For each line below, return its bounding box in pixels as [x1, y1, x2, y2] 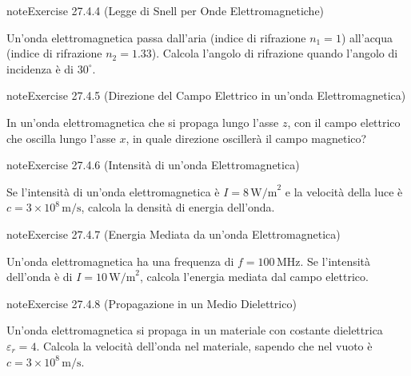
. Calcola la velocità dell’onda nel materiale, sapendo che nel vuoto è [36, 337, 373, 354]
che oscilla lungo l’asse [6, 129, 116, 146]
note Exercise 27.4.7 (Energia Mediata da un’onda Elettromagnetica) [6, 225, 341, 242]
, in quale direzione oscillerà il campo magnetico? [126, 129, 367, 146]
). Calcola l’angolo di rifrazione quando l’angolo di [151, 45, 398, 61]
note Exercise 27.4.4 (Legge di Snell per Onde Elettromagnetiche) [6, 2, 325, 18]
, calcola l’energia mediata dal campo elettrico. [140, 268, 369, 285]
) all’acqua [341, 29, 393, 46]
